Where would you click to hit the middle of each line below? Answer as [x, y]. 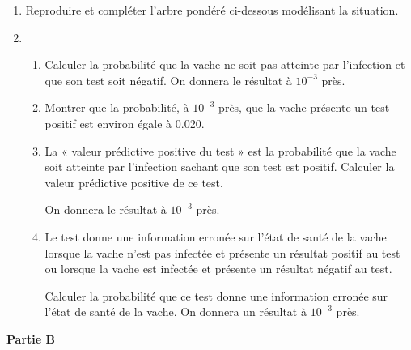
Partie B [31, 338]
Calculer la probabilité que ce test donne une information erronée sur [216, 295]
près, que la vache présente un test [304, 107]
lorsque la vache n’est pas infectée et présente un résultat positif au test [222, 252]
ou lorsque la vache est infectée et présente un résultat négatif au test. [218, 269]
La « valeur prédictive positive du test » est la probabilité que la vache [220, 150]
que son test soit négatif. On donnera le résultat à [168, 80]
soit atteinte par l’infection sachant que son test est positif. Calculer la [220, 166]
